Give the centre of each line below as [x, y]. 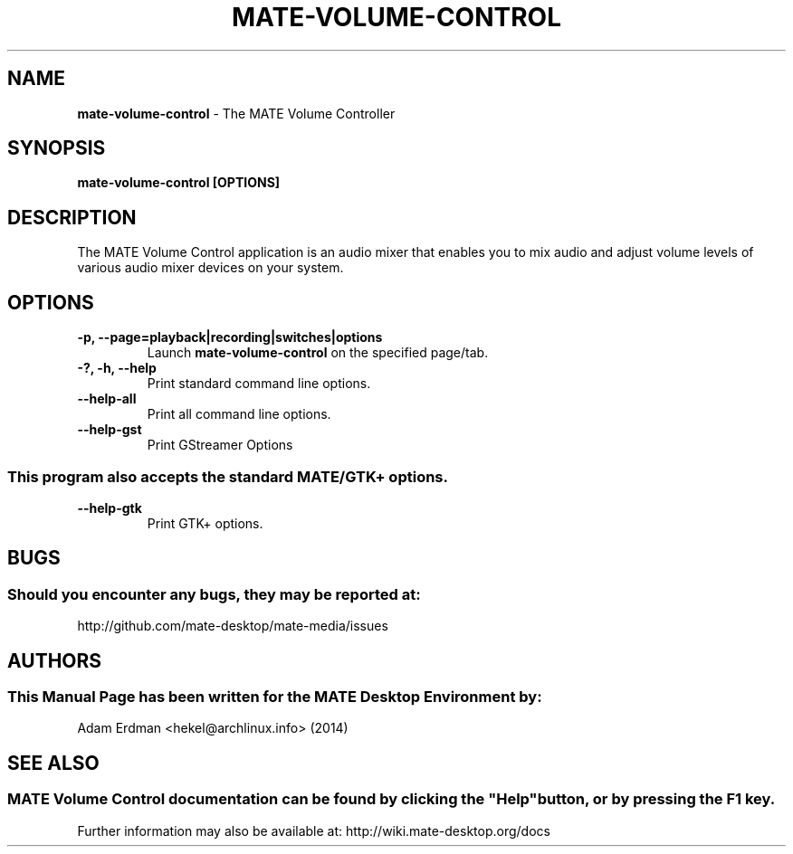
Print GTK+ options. [205, 523]
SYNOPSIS [57, 148]
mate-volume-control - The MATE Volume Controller [236, 113]
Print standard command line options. [259, 384]
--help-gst [110, 430]
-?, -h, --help [117, 368]
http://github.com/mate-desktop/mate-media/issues [233, 626]
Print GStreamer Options [220, 445]
